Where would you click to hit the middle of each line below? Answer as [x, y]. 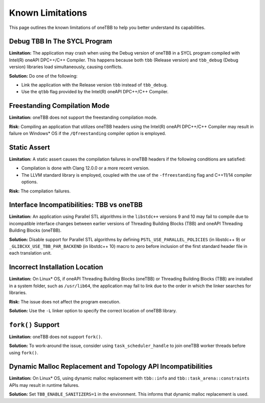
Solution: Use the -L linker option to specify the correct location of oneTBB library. [93, 310]
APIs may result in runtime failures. [44, 385]
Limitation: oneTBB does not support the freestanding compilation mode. [83, 117]
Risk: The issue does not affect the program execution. [65, 301]
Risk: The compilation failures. [40, 191]
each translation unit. [30, 253]
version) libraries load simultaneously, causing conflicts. [66, 67]
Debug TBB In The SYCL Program [61, 41]
